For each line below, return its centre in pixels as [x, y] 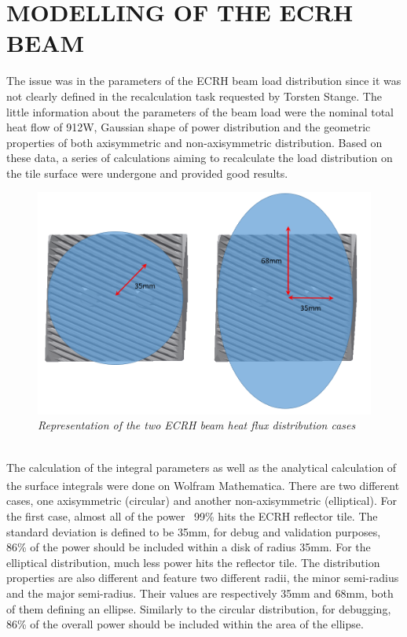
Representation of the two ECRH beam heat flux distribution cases [197, 425]
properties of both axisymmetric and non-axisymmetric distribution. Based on [194, 142]
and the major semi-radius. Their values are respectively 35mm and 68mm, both [200, 593]
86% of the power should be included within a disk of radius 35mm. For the [189, 547]
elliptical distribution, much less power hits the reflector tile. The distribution [193, 562]
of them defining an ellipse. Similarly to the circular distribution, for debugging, [199, 608]
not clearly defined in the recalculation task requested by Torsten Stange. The [194, 96]
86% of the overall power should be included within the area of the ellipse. [185, 624]
